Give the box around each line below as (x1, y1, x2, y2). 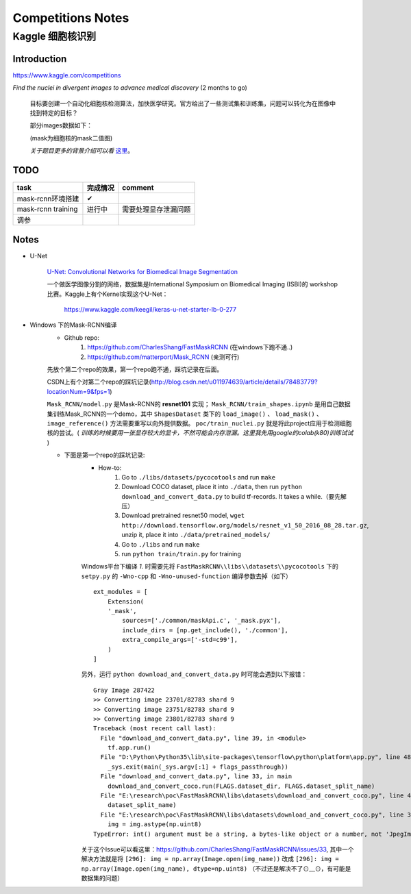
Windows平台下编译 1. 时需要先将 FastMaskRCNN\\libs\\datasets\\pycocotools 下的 (81, 562, 339, 571)
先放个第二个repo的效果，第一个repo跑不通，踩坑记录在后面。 (47, 365, 223, 373)
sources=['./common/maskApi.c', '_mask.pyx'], (122, 617, 282, 625)
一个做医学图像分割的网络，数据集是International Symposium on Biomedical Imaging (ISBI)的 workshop (47, 280, 338, 288)
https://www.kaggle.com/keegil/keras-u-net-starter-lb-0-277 (64, 306, 236, 314)
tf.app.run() (107, 744, 151, 752)
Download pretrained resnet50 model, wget (121, 511, 245, 520)
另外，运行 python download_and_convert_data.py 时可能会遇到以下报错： (81, 670, 308, 678)
